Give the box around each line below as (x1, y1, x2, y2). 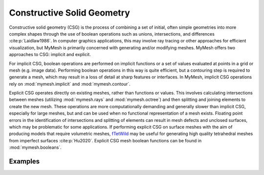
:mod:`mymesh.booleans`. (9, 144, 62, 151)
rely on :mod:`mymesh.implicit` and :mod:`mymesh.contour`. (9, 81, 131, 87)
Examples (9, 157, 40, 165)
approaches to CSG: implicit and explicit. (9, 52, 91, 58)
